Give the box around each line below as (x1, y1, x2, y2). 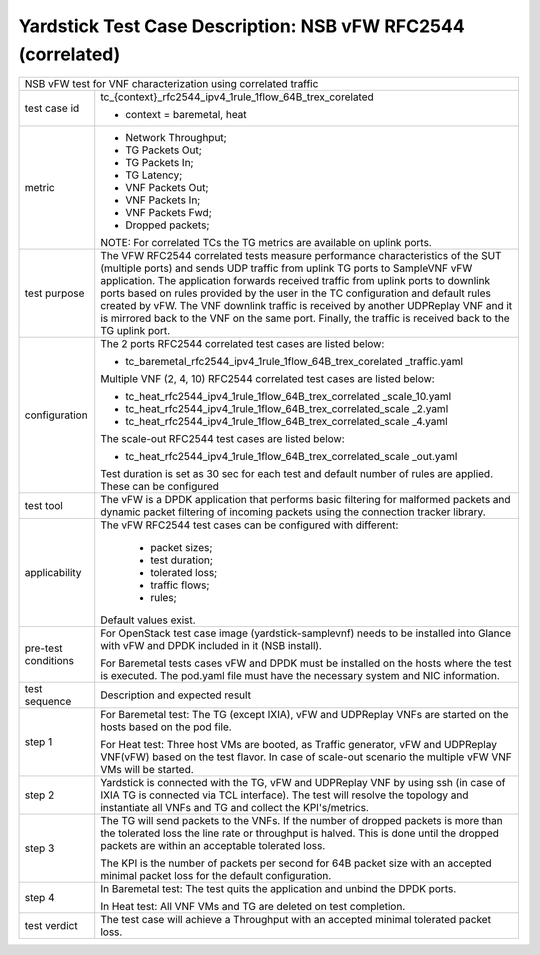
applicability (24, 566, 82, 580)
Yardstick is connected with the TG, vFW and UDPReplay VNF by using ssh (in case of (100, 776, 506, 790)
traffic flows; (150, 578, 210, 592)
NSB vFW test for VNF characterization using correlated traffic (24, 77, 319, 91)
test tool (24, 499, 64, 513)
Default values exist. (100, 613, 196, 627)
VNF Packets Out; (125, 181, 209, 195)
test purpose (24, 286, 85, 300)
